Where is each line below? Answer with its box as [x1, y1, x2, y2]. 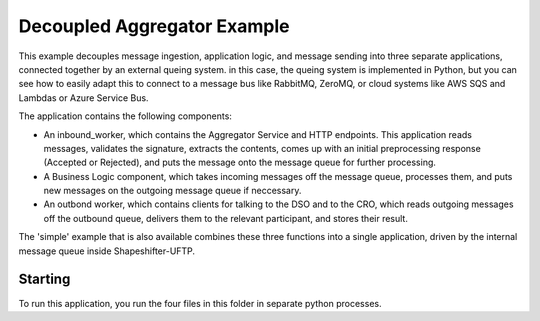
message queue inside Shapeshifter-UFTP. [18, 245, 195, 257]
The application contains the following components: [18, 110, 232, 122]
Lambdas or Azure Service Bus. [18, 91, 149, 104]
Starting [18, 271, 71, 288]
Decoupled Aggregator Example [18, 15, 290, 37]
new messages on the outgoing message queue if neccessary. [43, 185, 302, 197]
